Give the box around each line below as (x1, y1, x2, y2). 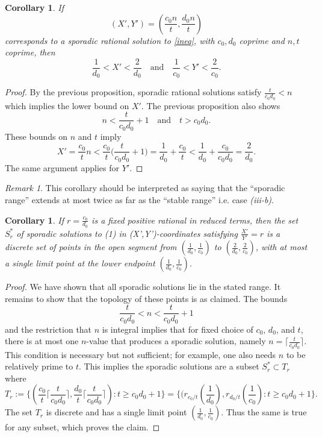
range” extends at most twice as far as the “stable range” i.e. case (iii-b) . (5, 193, 274, 206)
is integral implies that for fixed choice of (102, 322, 253, 335)
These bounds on (5, 130, 67, 142)
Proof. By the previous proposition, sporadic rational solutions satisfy (5, 86, 262, 98)
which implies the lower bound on (5, 99, 129, 112)
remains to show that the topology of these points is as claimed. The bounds (5, 292, 288, 304)
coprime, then (5, 46, 55, 58)
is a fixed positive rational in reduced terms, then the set (91, 213, 299, 226)
